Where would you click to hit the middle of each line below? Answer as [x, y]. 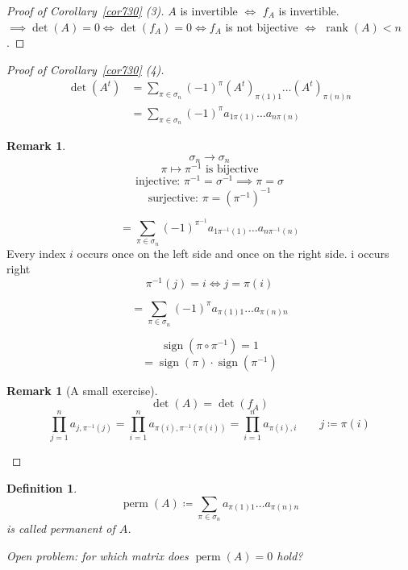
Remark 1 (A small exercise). [82, 390]
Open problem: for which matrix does [98, 555]
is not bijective [262, 26]
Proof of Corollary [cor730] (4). [85, 69]
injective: [158, 182]
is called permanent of [61, 528]
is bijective [232, 170]
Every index [36, 253]
